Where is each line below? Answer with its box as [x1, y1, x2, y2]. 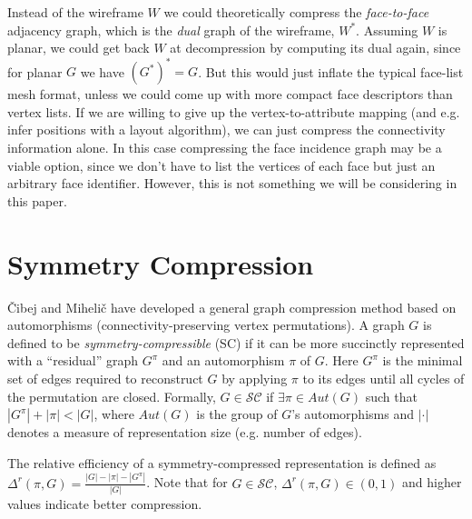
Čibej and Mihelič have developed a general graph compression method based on [7, 297, 457, 316]
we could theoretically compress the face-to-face [163, 3, 429, 21]
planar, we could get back [7, 38, 150, 57]
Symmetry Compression [7, 245, 314, 282]
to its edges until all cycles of [302, 368, 465, 387]
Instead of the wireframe [7, 3, 143, 21]
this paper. [7, 191, 67, 210]
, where [93, 404, 134, 424]
